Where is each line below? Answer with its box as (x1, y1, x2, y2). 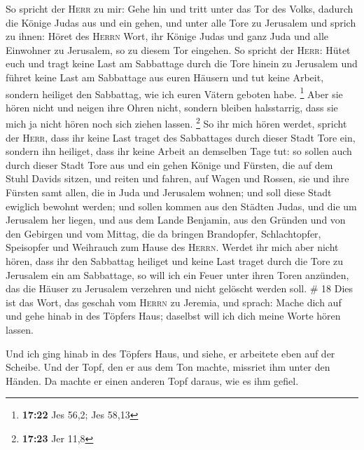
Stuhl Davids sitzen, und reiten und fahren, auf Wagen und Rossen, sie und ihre (6, 171, 349, 186)
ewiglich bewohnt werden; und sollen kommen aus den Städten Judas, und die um (6, 198, 357, 213)
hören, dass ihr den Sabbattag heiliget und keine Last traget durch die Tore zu (6, 254, 344, 268)
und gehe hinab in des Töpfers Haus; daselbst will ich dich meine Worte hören (6, 308, 341, 323)
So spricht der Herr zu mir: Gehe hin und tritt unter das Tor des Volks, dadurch (6, 1, 353, 15)
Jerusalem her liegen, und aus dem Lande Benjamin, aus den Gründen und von (6, 212, 346, 227)
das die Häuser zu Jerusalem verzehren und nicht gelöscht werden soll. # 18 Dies (6, 281, 353, 296)
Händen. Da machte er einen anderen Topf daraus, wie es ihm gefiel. (6, 373, 299, 388)
